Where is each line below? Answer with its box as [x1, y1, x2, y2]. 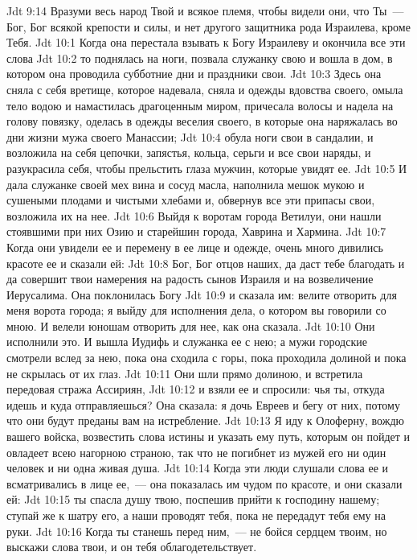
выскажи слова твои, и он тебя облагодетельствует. [6, 538, 257, 555]
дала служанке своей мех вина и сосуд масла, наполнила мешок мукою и [6, 175, 365, 192]
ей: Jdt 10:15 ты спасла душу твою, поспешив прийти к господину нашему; [6, 491, 380, 508]
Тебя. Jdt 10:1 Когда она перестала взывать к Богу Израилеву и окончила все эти [6, 34, 406, 51]
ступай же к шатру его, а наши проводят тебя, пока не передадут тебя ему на [6, 507, 386, 523]
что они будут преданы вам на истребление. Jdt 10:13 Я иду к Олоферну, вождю [6, 412, 405, 429]
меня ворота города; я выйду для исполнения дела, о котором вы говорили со [6, 302, 386, 319]
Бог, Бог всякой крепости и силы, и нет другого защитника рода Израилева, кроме [6, 18, 411, 35]
